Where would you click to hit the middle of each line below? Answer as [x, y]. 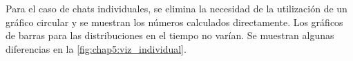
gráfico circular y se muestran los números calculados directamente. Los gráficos [174, 22]
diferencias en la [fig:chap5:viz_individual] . [96, 48]
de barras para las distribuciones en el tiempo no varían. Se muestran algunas [170, 35]
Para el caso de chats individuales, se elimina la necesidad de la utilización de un [176, 8]
